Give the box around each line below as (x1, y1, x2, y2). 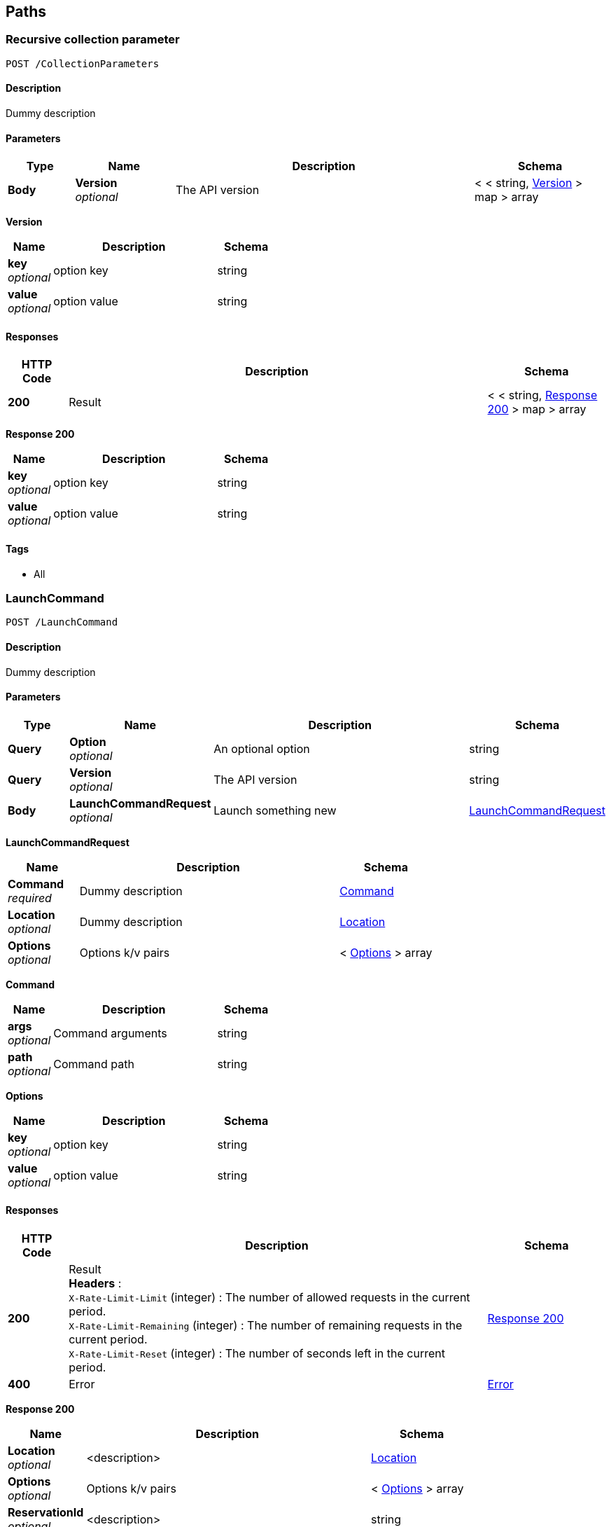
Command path (53, 1056, 134, 1071)
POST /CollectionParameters (6, 57, 160, 69)
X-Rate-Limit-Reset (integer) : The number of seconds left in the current (69, 1346, 445, 1361)
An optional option (213, 741, 310, 756)
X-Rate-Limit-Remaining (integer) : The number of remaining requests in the (69, 1318, 463, 1333)
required (8, 890, 52, 905)
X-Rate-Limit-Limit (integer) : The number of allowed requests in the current (69, 1290, 470, 1305)
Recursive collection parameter (6, 32, 180, 47)
